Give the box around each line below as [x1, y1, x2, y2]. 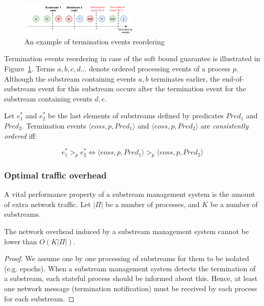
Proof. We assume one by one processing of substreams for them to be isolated [4, 253, 249, 264]
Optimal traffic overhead [4, 168, 107, 181]
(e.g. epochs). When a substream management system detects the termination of [4, 263, 256, 273]
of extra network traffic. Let [4, 198, 91, 209]
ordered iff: [4, 130, 37, 141]
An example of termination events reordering [24, 36, 165, 46]
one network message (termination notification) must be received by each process [4, 283, 257, 293]
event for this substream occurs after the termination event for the [38, 83, 246, 94]
